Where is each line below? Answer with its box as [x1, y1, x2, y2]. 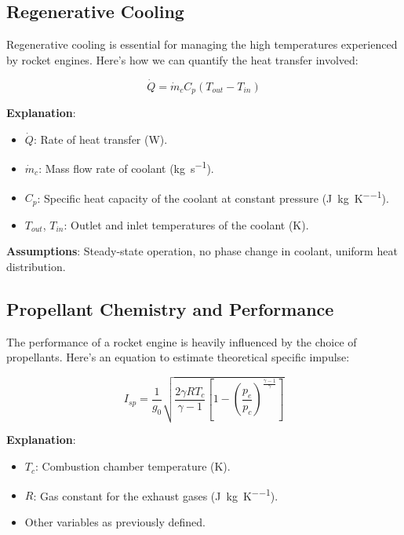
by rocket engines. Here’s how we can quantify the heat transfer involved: [6, 51, 359, 68]
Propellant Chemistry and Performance [6, 296, 334, 321]
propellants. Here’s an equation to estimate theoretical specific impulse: [6, 349, 350, 365]
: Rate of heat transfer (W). [33, 130, 168, 147]
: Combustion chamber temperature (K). [35, 458, 231, 475]
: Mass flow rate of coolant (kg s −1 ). [38, 158, 214, 176]
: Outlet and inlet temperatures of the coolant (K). [64, 216, 309, 233]
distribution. [6, 258, 66, 274]
